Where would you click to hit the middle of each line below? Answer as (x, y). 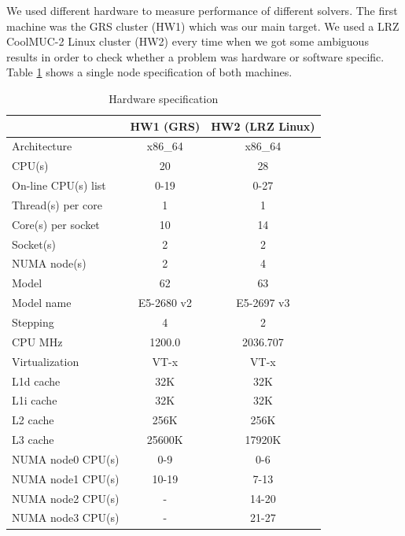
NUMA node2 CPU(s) (66, 498)
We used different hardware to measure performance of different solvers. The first (202, 10)
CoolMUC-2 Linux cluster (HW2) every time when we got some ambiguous (188, 41)
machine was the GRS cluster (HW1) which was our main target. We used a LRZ (203, 26)
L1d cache (36, 381)
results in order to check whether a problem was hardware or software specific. (195, 56)
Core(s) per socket (56, 224)
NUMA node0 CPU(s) (66, 458)
